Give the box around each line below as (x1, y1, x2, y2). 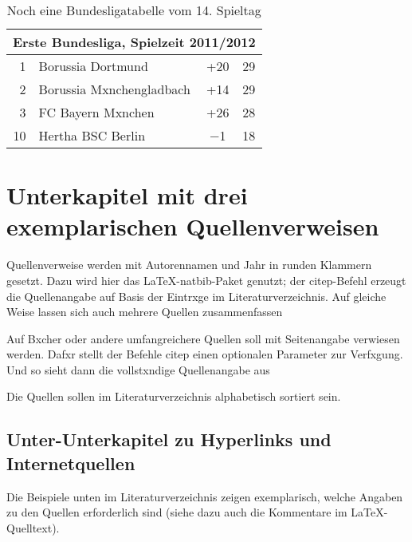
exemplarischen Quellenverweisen (6, 210, 379, 243)
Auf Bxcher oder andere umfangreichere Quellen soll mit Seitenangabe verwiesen (6, 330, 400, 346)
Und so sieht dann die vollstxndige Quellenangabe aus (6, 361, 270, 378)
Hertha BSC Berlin (38, 126, 146, 144)
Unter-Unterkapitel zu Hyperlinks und (6, 427, 332, 452)
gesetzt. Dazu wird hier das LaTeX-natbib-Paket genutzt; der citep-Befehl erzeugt (6, 271, 406, 288)
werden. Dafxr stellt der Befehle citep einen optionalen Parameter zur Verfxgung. (6, 346, 403, 362)
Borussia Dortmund (38, 57, 148, 75)
